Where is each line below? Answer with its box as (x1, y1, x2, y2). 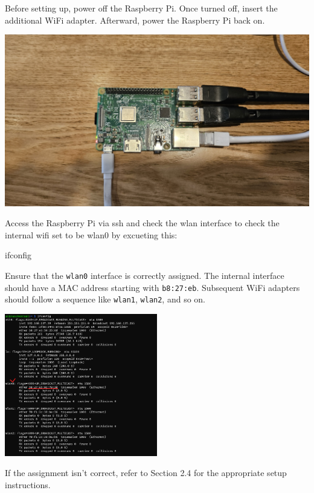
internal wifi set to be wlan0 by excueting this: (5, 228, 178, 241)
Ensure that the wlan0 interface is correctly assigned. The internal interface (5, 269, 284, 282)
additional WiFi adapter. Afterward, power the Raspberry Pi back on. (5, 13, 265, 26)
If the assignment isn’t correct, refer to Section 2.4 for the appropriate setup (5, 466, 287, 479)
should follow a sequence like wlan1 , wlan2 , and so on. (5, 293, 205, 305)
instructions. (5, 478, 51, 491)
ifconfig (5, 249, 31, 261)
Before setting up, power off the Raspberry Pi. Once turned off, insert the (5, 2, 278, 14)
